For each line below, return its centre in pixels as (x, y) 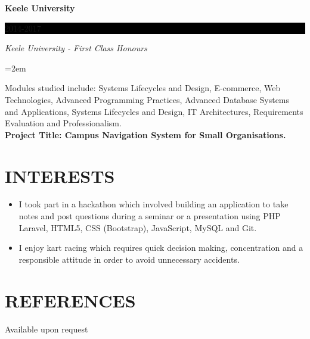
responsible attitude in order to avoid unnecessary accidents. (129, 259)
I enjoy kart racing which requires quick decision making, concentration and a (161, 248)
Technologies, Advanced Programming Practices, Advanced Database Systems (147, 99)
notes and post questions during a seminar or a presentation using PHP (150, 216)
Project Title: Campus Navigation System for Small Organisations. (145, 134)
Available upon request (46, 329)
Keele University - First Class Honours (76, 48)
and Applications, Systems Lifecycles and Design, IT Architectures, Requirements (154, 111)
